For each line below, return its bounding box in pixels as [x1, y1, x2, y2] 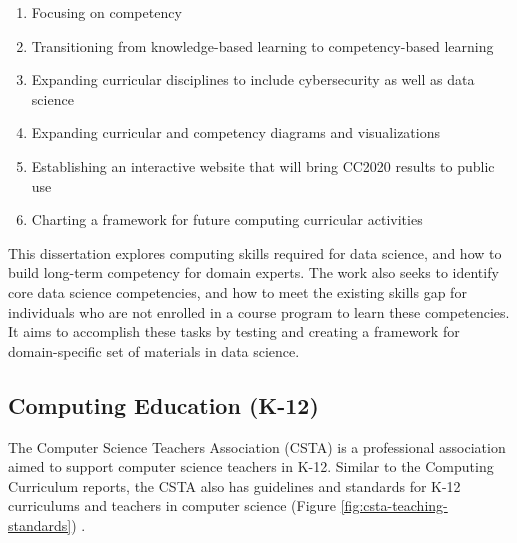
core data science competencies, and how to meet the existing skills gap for [8, 281, 467, 302]
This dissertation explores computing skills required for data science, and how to [8, 242, 502, 263]
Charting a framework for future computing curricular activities [31, 209, 423, 230]
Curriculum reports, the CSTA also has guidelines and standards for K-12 [8, 475, 461, 496]
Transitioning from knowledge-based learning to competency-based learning [31, 35, 494, 56]
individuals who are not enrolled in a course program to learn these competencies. [8, 301, 510, 322]
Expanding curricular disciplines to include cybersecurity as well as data [31, 69, 475, 90]
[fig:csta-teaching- [340, 495, 448, 516]
